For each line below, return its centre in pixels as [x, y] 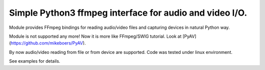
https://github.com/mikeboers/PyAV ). [48, 43]
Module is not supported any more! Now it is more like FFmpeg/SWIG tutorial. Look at [95, 36]
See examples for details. [35, 61]
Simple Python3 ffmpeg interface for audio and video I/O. [128, 13]
